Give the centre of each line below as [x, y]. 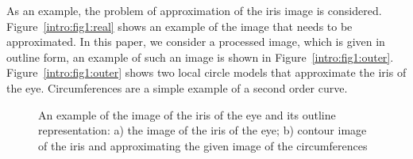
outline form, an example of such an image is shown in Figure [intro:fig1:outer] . [200, 57]
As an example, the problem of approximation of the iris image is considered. [194, 10]
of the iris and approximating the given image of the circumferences [203, 145]
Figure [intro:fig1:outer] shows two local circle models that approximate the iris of [206, 72]
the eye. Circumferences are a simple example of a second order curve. [177, 87]
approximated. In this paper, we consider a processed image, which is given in [196, 42]
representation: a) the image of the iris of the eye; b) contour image [203, 130]
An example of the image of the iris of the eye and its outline [187, 114]
